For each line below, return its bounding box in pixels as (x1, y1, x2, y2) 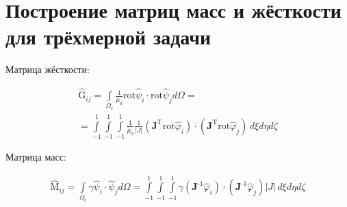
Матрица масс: (5, 150, 66, 164)
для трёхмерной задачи (5, 23, 211, 51)
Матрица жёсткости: (5, 62, 90, 77)
